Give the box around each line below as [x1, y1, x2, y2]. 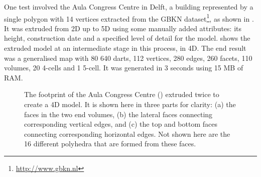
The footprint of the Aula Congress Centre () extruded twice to [24, 89, 219, 100]
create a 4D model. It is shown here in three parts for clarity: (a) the [24, 99, 236, 109]
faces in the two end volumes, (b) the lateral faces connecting [24, 109, 213, 119]
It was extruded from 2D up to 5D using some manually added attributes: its [4, 23, 242, 33]
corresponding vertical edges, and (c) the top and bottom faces [24, 119, 217, 129]
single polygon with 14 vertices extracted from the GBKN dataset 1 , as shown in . [4, 12, 254, 24]
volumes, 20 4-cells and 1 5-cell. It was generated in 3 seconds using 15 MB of [4, 62, 243, 73]
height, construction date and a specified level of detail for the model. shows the [4, 33, 250, 43]
